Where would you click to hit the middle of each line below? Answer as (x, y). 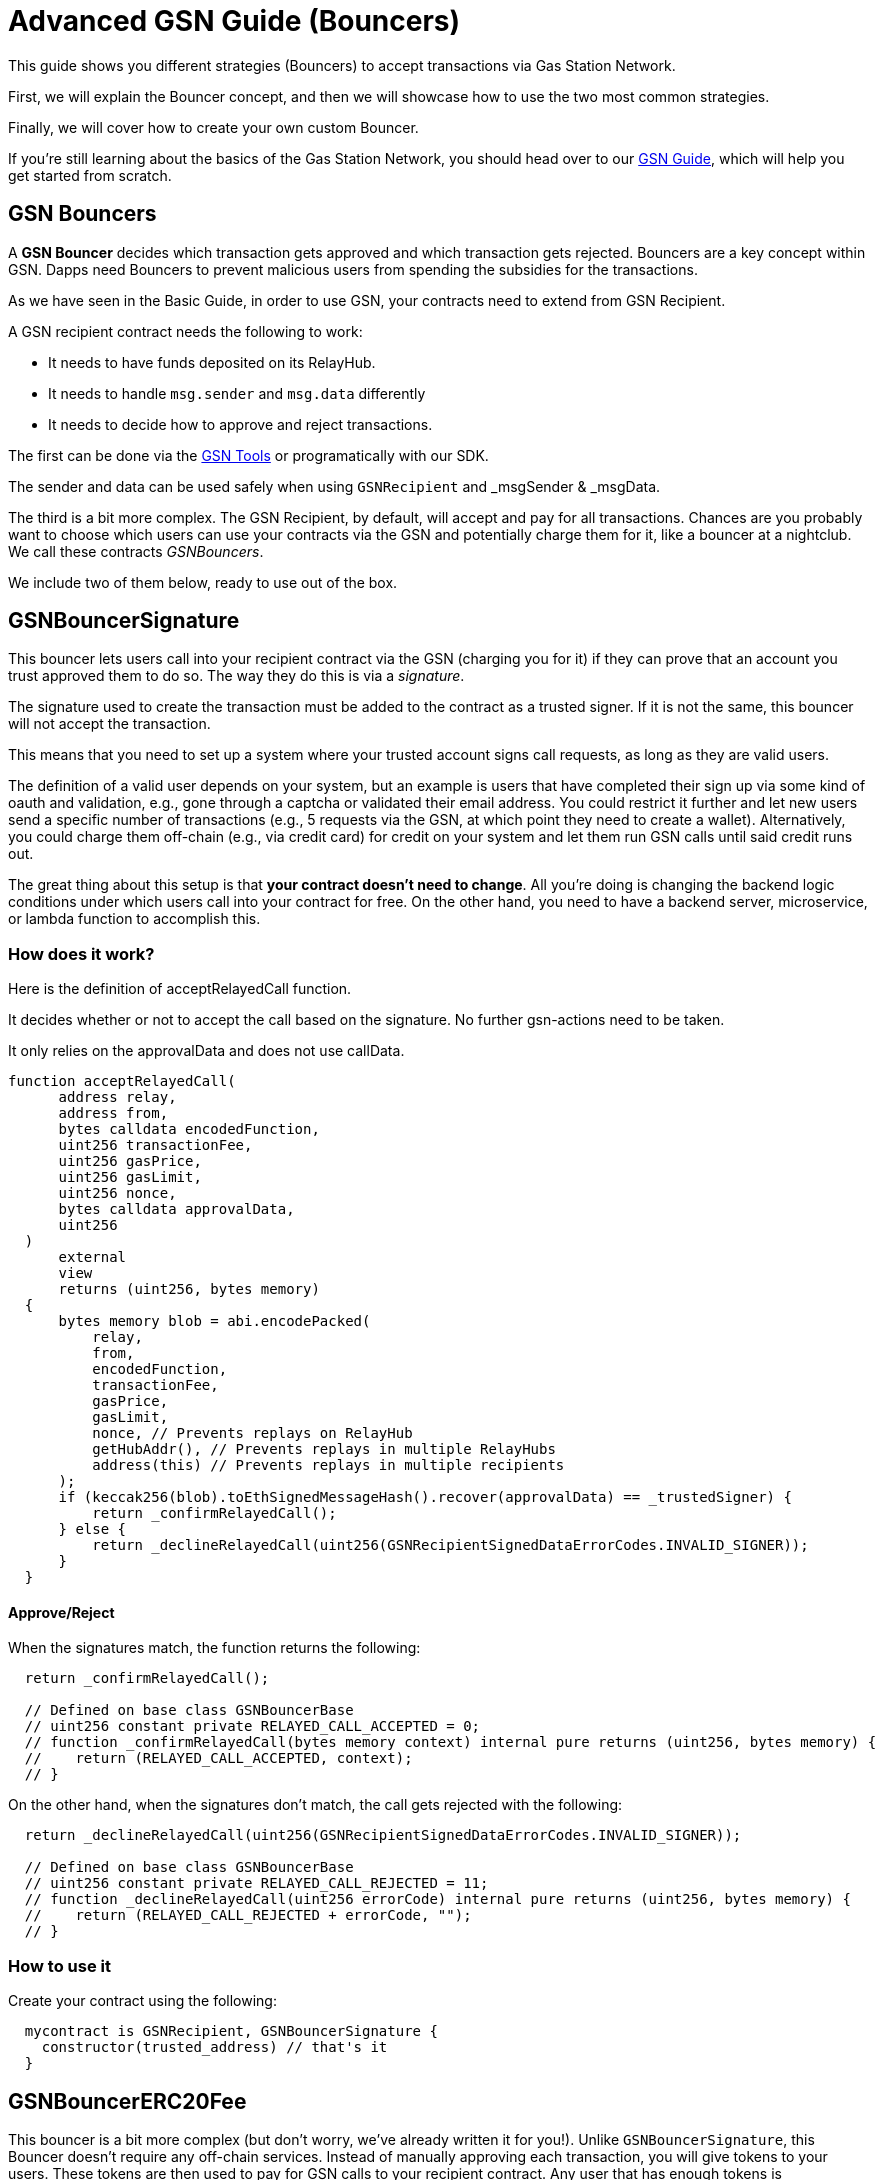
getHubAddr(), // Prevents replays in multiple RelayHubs (324, 1449)
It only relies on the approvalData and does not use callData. (206, 1051)
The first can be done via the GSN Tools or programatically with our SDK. (248, 455)
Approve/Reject (61, 1612)
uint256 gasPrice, (130, 1161)
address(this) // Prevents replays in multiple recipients (328, 1465)
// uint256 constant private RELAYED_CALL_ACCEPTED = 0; (252, 1726)
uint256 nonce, (117, 1193)
